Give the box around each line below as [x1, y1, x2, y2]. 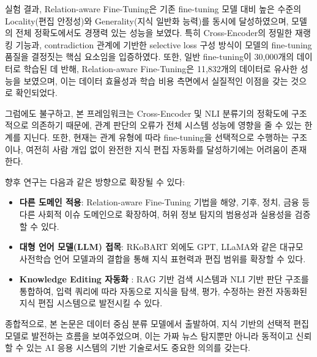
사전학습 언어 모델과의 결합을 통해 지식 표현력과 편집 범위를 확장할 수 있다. [19, 252, 306, 265]
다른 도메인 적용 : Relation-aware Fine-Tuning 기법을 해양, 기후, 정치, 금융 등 [19, 196, 310, 208]
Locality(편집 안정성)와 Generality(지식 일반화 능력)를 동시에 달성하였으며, [5, 14, 289, 27]
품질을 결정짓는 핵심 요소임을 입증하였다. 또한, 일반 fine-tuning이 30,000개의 [5, 50, 294, 63]
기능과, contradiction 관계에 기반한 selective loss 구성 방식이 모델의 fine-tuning [15, 38, 312, 51]
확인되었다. [15, 86, 58, 99]
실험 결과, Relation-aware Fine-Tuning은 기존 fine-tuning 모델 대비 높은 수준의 [5, 2, 302, 15]
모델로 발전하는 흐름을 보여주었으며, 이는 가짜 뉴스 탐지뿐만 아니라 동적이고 [5, 329, 293, 342]
